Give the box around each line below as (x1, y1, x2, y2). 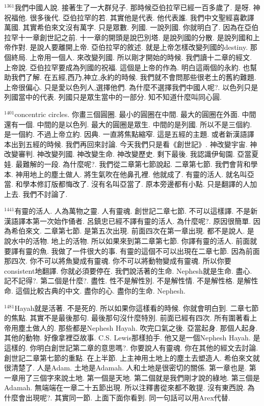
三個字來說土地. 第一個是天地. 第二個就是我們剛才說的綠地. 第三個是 (32, 372, 260, 383)
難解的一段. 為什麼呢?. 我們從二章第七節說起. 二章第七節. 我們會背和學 (22, 158, 258, 169)
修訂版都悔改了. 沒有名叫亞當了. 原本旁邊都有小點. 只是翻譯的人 (37, 179, 250, 189)
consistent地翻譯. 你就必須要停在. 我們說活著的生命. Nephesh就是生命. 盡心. (4, 265, 252, 276)
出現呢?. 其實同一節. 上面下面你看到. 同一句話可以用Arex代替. (25, 392, 230, 402)
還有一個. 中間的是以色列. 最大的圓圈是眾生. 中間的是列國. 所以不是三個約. (4, 119, 252, 129)
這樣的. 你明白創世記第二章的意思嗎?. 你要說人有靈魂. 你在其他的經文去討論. (4, 342, 258, 353)
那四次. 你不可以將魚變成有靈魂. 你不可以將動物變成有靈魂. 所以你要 (4, 255, 231, 266)
